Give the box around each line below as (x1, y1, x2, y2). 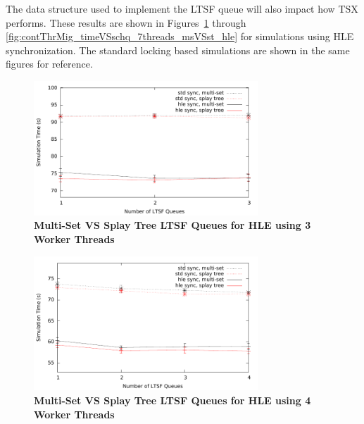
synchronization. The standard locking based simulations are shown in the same (6, 42, 350, 57)
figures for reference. (6, 56, 93, 71)
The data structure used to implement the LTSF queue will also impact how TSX (6, 1, 358, 15)
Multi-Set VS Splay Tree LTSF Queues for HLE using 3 (34, 218, 311, 232)
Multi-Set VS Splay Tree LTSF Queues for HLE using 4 (34, 392, 311, 407)
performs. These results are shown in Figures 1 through (6, 15, 246, 30)
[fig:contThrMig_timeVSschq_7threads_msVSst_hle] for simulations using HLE (6, 29, 354, 44)
